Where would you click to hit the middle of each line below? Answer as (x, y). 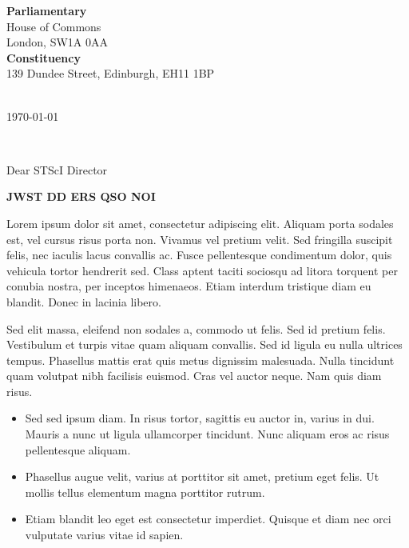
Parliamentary (47, 10)
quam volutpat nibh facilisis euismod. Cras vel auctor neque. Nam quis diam (194, 376)
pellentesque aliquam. (78, 449)
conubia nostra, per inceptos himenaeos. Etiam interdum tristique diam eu (189, 286)
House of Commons (54, 26)
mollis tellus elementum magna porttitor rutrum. (145, 492)
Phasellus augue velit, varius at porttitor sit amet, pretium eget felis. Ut (202, 476)
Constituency (44, 57)
